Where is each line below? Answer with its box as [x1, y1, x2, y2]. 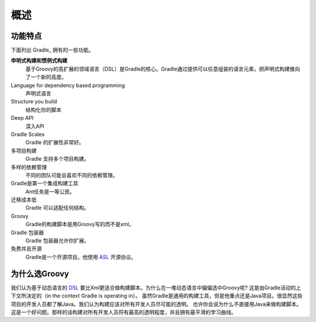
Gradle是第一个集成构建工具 [11, 180, 78, 187]
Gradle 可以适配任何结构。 [25, 205, 90, 212]
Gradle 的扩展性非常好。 [25, 139, 84, 146]
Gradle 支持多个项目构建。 [25, 155, 90, 162]
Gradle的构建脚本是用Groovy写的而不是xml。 [25, 221, 135, 228]
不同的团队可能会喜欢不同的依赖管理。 [25, 171, 118, 178]
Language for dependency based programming [11, 82, 125, 89]
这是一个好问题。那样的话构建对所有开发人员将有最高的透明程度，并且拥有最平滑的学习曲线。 [11, 309, 236, 316]
